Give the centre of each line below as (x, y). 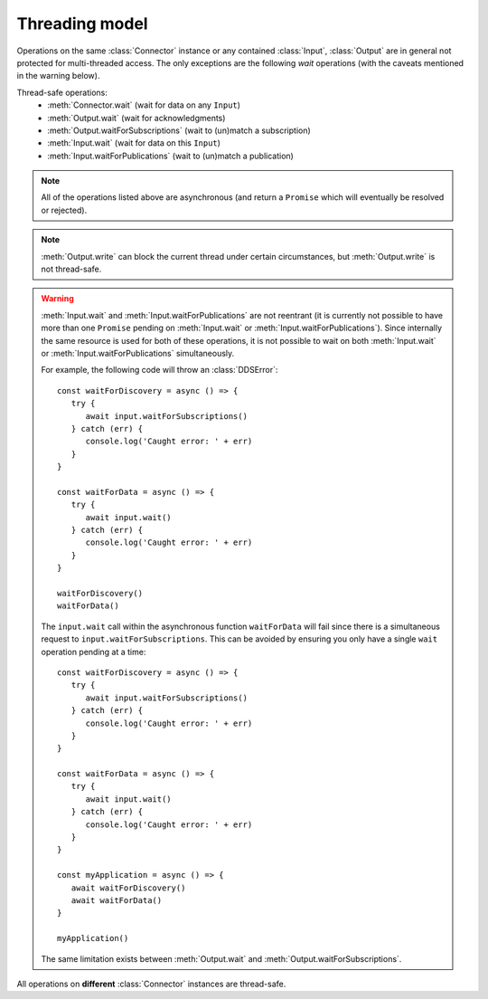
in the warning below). (58, 76)
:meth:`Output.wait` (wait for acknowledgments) (136, 118)
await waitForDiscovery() (128, 888)
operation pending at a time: (94, 652)
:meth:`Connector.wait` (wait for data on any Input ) (144, 105)
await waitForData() (117, 900)
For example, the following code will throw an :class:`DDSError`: (160, 370)
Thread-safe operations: (62, 92)
